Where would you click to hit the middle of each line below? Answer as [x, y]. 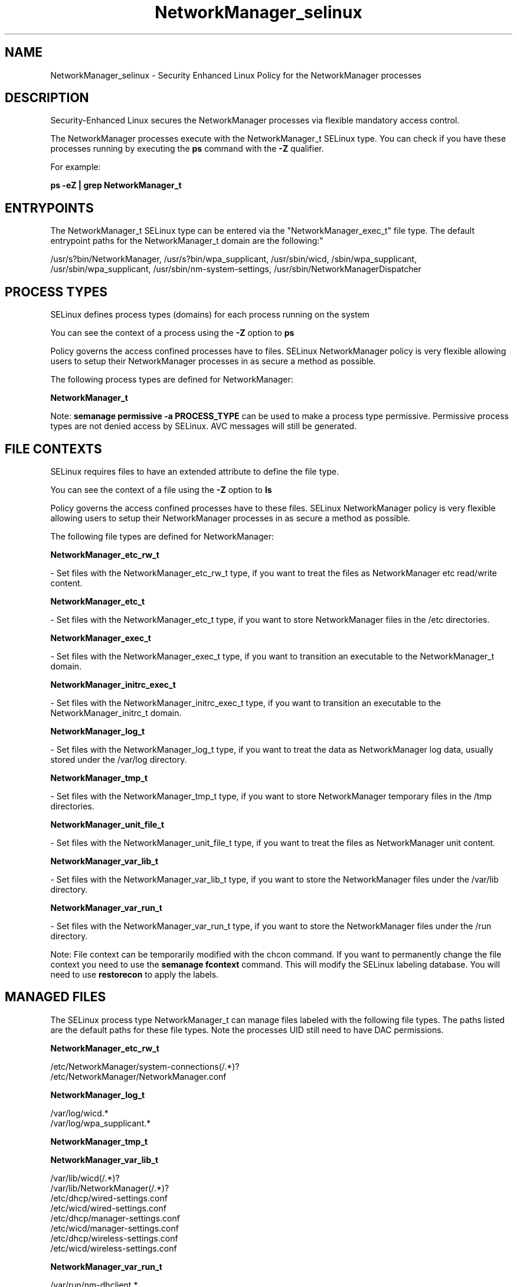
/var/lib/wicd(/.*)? [85, 1178]
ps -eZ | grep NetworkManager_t [116, 185]
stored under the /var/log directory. [119, 759]
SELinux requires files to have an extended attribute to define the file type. [195, 471]
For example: [76, 167]
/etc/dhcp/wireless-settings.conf [114, 1238]
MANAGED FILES [55, 997]
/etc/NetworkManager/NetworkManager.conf [138, 1076]
